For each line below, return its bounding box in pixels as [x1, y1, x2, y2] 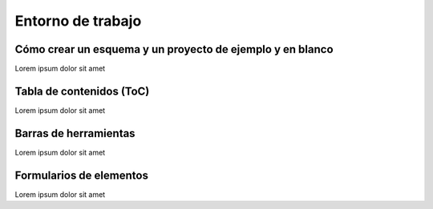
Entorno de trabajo [14, 12, 142, 30]
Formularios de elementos [14, 168, 148, 182]
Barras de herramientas [14, 127, 136, 140]
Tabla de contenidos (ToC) [14, 84, 150, 98]
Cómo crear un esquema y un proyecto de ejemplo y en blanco [14, 42, 334, 56]
